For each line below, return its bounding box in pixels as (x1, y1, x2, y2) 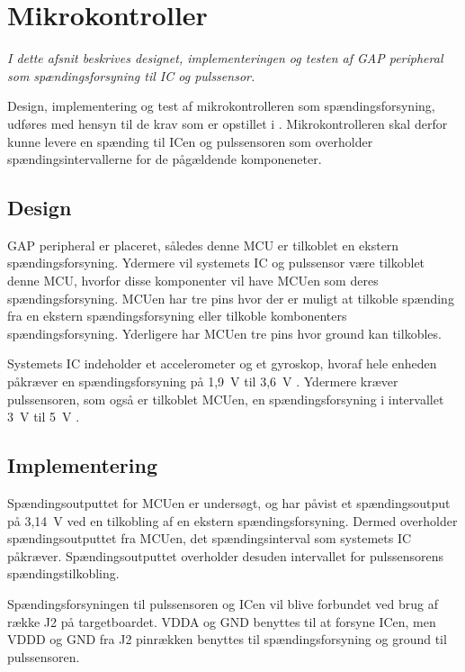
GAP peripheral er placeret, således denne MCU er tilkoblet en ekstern (7, 235, 399, 254)
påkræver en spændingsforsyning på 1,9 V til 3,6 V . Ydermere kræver (7, 372, 398, 391)
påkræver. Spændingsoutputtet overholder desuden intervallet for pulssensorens (7, 546, 443, 565)
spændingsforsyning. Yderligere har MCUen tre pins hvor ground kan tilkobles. (7, 323, 442, 342)
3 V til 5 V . (7, 407, 80, 426)
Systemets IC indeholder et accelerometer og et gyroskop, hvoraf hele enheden (7, 354, 437, 373)
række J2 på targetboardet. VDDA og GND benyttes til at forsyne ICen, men (7, 612, 436, 631)
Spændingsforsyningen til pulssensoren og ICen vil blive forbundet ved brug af (7, 595, 438, 613)
